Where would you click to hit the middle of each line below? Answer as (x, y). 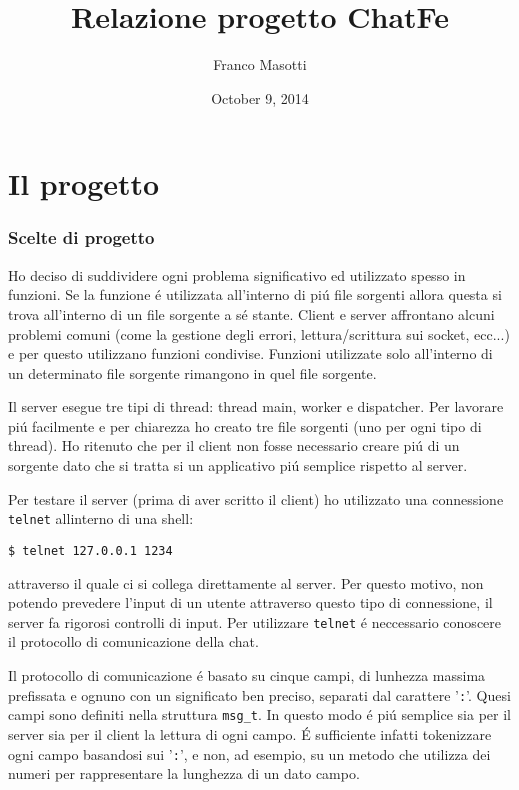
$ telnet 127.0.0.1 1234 (90, 550)
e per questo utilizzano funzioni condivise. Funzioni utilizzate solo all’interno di (250, 353)
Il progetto (84, 183)
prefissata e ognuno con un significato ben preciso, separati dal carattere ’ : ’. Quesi (259, 694)
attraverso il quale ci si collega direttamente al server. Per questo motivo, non (246, 582)
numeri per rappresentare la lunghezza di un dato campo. (184, 773)
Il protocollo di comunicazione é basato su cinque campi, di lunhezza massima (247, 675)
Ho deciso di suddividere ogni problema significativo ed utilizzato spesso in (237, 274)
